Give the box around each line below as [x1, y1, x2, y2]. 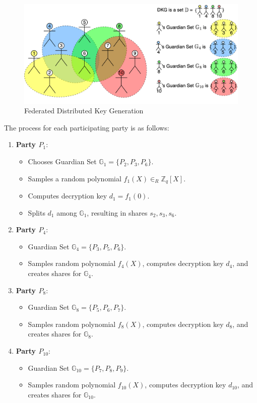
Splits [28, 207, 45, 218]
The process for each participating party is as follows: [4, 122, 169, 132]
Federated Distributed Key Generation [24, 105, 144, 116]
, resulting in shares [87, 207, 148, 218]
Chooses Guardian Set [28, 156, 97, 167]
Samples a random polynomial [28, 173, 121, 183]
